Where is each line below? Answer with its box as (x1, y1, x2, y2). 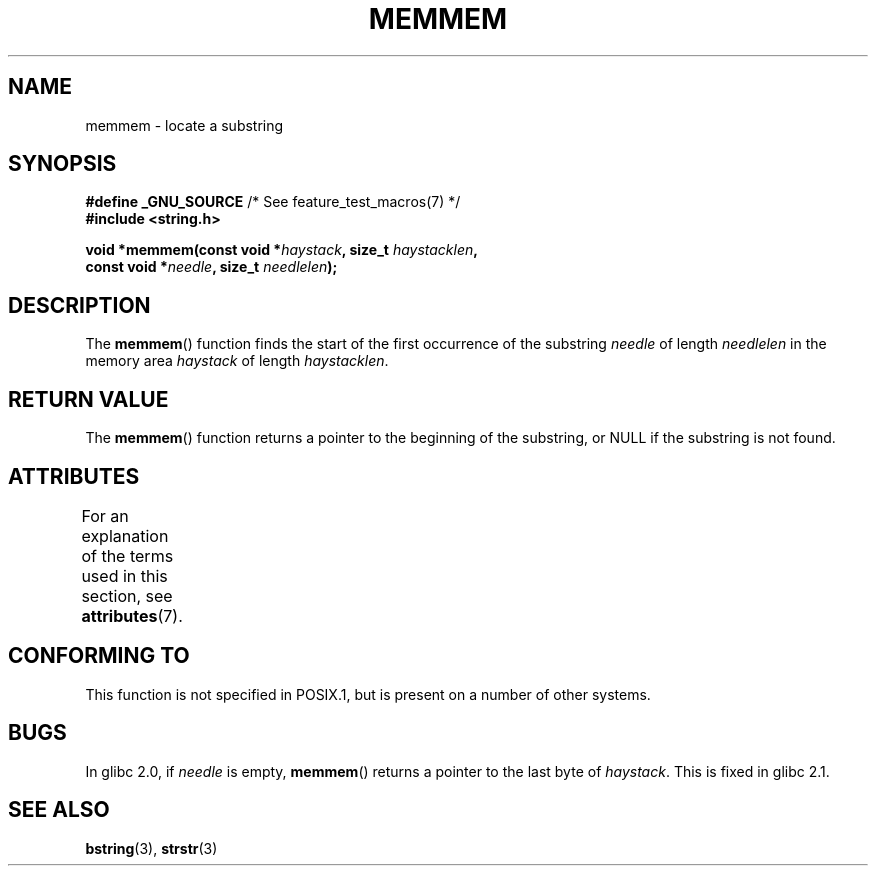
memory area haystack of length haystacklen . (85, 352, 389, 370)
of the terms (81, 545, 174, 566)
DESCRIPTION (8, 292, 151, 318)
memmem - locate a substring (85, 116, 284, 134)
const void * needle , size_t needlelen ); (85, 258, 338, 276)
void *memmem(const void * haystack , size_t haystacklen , (85, 241, 478, 259)
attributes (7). (81, 605, 183, 626)
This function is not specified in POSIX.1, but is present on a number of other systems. (85, 685, 651, 703)
